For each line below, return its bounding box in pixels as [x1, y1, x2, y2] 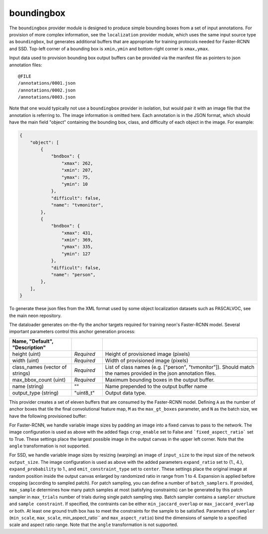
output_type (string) [12, 389, 59, 396]
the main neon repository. [9, 313, 62, 319]
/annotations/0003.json [18, 95, 76, 100]
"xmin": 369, [61, 237, 93, 243]
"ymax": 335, [61, 244, 93, 250]
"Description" [12, 344, 46, 351]
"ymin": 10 [61, 181, 88, 187]
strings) [12, 370, 31, 377]
